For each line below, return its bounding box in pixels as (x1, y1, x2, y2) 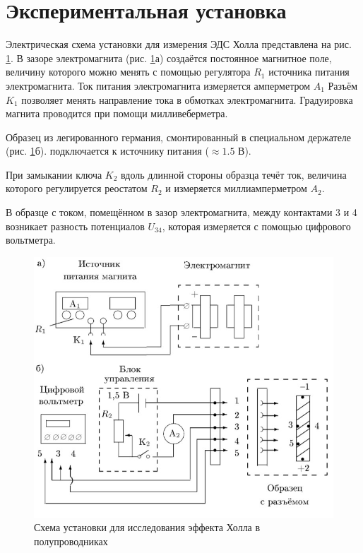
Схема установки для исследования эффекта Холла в (34, 520, 261, 535)
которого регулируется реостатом (6, 181, 148, 196)
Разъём (328, 78, 358, 93)
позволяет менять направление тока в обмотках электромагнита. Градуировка (21, 92, 353, 107)
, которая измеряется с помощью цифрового (162, 218, 351, 233)
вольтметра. (6, 232, 56, 247)
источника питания (268, 64, 350, 79)
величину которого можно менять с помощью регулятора (6, 64, 251, 79)
